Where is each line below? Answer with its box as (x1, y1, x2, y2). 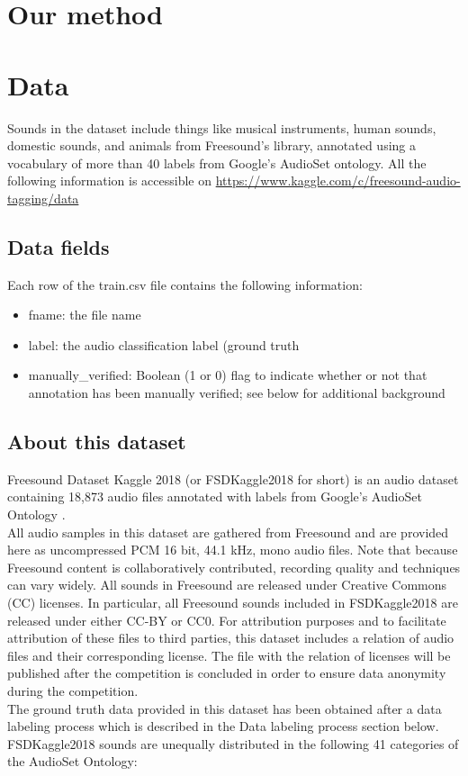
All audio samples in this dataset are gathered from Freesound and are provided (7, 522, 449, 541)
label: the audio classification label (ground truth (28, 335, 300, 354)
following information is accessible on (7, 171, 211, 190)
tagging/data (7, 188, 79, 207)
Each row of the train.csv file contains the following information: (7, 275, 363, 293)
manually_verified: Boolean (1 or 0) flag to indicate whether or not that (28, 365, 427, 384)
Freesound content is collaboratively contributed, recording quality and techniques (7, 557, 461, 576)
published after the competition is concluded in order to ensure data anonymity (7, 663, 446, 682)
